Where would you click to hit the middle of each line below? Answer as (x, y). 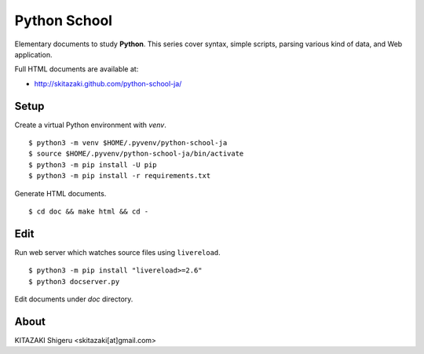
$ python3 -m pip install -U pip (93, 164)
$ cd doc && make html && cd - (89, 211)
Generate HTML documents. (60, 193)
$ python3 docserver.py (74, 281)
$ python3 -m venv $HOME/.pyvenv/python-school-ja (128, 143)
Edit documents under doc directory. (74, 299)
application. (33, 54)
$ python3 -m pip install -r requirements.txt (120, 176)
